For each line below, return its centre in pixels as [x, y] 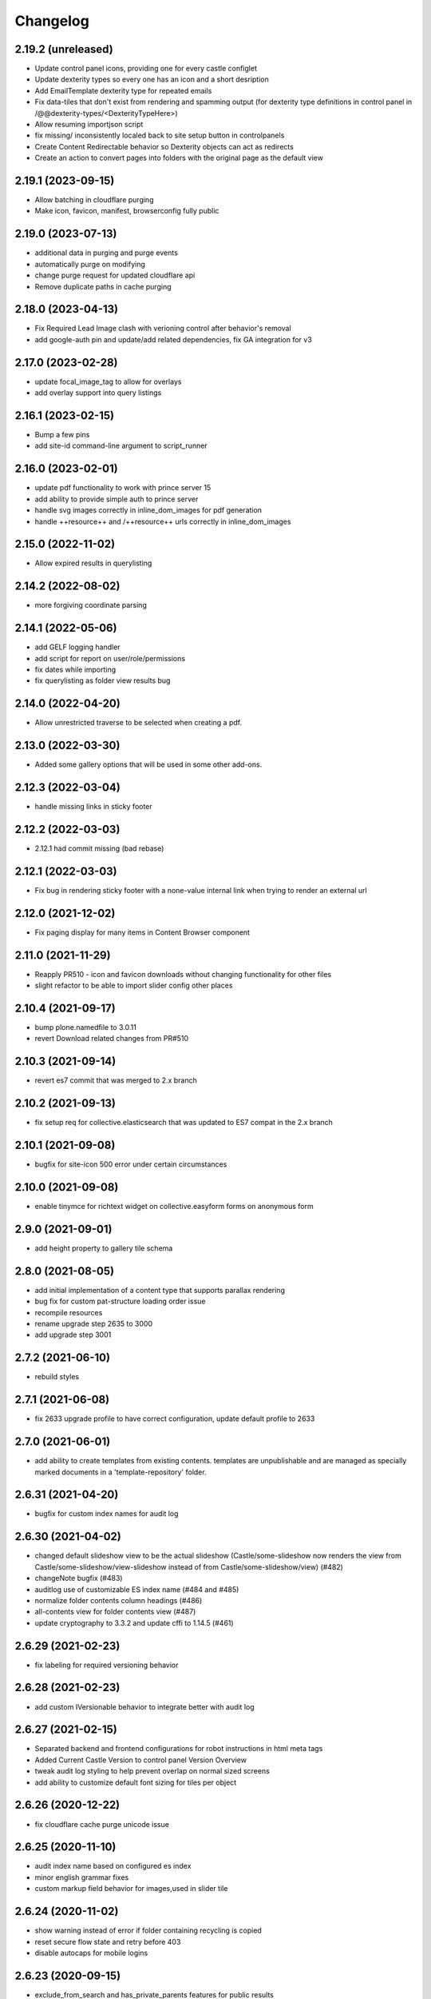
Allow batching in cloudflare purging [94, 200]
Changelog [52, 21]
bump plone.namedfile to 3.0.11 [86, 1027]
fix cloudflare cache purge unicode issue [102, 1824]
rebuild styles [57, 1377]
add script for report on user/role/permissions [110, 658]
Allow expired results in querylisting [93, 563]
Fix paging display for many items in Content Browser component [142, 932]
